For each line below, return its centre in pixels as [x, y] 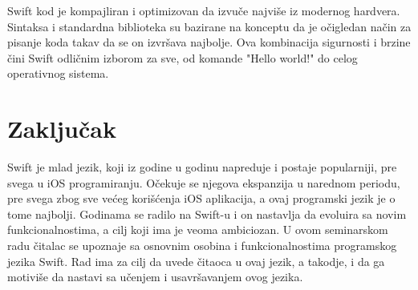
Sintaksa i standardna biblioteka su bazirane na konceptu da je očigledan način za [209, 26]
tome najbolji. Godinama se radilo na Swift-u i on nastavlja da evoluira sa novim [207, 213]
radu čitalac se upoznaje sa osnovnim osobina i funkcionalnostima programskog [202, 246]
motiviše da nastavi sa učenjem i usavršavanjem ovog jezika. [155, 277]
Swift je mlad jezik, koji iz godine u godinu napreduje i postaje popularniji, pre [202, 167]
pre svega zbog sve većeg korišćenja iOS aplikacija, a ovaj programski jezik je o [201, 198]
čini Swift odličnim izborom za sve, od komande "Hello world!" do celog [183, 57]
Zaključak [62, 129]
